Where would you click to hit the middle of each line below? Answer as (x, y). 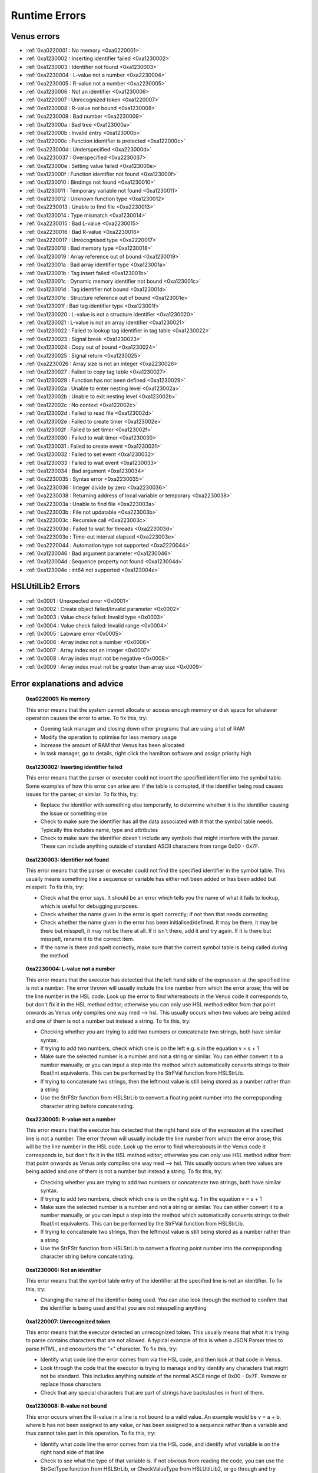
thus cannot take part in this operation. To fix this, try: (91, 1433)
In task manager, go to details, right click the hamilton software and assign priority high (146, 754)
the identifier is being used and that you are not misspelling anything (123, 1308)
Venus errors (35, 36)
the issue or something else (74, 813)
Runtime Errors (49, 15)
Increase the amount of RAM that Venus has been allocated (112, 745)
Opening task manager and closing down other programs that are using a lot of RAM (143, 729)
